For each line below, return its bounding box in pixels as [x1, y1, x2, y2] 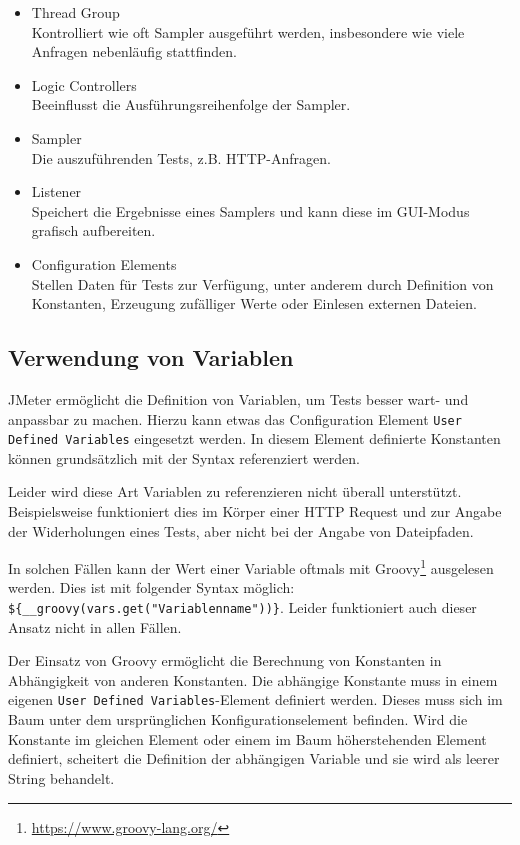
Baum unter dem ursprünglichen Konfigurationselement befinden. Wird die [8, 709, 468, 730]
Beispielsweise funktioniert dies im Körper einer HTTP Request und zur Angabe [8, 501, 502, 522]
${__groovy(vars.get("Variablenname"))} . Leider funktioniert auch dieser [8, 597, 477, 618]
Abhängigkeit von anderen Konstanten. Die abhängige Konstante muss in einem [8, 669, 498, 690]
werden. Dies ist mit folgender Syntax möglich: [8, 577, 295, 598]
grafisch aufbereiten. [31, 220, 156, 241]
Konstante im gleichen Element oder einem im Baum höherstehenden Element [8, 728, 487, 749]
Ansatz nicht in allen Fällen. [8, 616, 182, 637]
